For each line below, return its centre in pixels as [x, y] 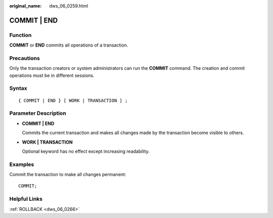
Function [20, 35]
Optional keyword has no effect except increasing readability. [86, 151]
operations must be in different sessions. [52, 75]
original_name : [26, 6]
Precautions [25, 58]
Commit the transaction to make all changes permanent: [68, 175]
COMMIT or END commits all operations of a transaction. [69, 45]
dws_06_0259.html [69, 6]
